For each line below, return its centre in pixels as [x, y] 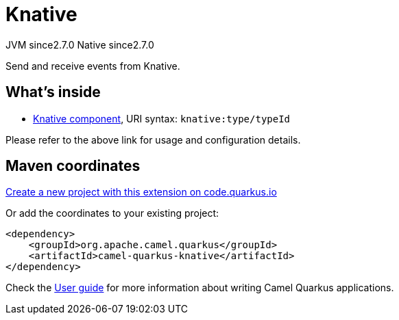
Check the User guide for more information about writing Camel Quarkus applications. [200, 288]
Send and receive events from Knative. [93, 66]
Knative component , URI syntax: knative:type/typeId [162, 118]
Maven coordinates [73, 166]
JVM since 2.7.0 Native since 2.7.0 [80, 44]
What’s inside [53, 92]
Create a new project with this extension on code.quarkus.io [141, 192]
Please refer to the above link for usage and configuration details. [153, 139]
